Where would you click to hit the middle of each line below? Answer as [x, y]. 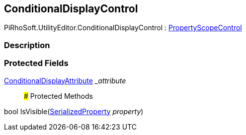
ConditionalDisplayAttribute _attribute [65, 80]
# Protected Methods [58, 96]
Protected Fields [36, 63]
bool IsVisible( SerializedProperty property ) [74, 111]
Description [27, 45]
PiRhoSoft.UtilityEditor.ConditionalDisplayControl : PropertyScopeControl [123, 28]
